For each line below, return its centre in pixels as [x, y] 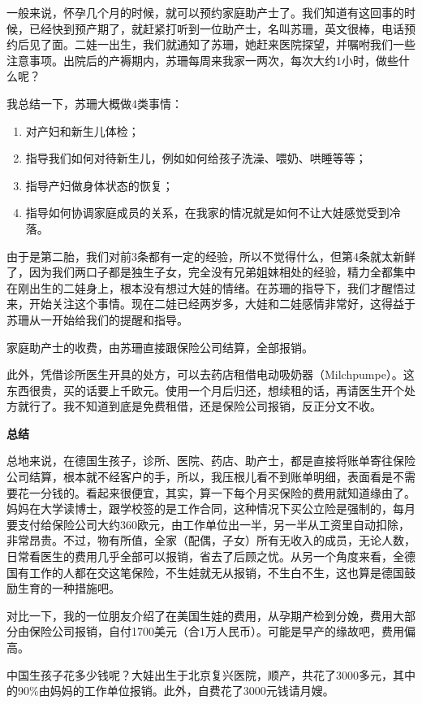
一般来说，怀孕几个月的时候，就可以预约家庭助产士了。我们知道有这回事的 [205, 12]
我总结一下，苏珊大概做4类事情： [95, 103]
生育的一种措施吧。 [69, 588]
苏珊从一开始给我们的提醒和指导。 [97, 319]
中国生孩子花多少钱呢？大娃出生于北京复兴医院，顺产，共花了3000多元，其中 [211, 674]
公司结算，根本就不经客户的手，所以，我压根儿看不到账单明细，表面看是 [200, 477]
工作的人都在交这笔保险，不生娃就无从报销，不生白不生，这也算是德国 [216, 572]
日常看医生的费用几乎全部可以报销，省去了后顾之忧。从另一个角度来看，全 [205, 556]
